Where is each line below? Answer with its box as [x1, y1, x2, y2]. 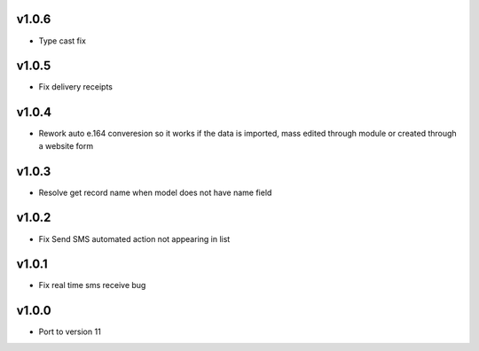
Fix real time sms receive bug [38, 280, 146, 291]
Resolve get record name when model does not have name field [38, 187, 272, 198]
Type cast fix [38, 35, 86, 46]
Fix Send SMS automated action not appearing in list [38, 233, 231, 244]
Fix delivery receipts [38, 82, 113, 92]
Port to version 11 [38, 326, 101, 337]
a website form [38, 140, 93, 151]
